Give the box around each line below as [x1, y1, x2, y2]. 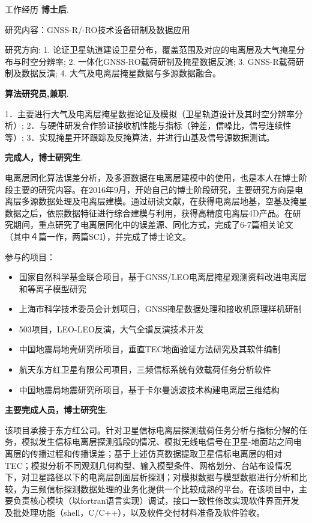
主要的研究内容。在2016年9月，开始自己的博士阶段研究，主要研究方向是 [13, 183, 295, 195]
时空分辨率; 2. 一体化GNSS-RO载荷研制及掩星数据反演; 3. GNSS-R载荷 [21, 55, 296, 67]
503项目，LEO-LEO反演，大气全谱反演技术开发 [19, 322, 204, 335]
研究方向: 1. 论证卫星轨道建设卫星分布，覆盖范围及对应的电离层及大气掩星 [5, 43, 297, 56]
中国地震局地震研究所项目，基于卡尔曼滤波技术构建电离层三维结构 [19, 383, 280, 396]
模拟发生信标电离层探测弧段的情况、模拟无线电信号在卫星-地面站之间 [21, 435, 293, 448]
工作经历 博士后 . [5, 3, 69, 15]
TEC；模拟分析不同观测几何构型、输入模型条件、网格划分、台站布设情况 [5, 459, 292, 471]
